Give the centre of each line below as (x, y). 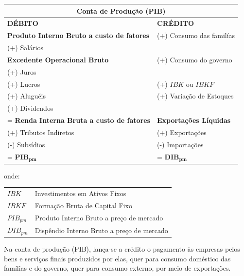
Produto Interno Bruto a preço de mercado (99, 218)
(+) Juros (22, 71)
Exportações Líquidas (194, 120)
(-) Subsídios (26, 144)
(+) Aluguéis (27, 96)
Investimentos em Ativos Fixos (80, 193)
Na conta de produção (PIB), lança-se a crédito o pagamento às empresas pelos (122, 249)
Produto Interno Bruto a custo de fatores (78, 35)
